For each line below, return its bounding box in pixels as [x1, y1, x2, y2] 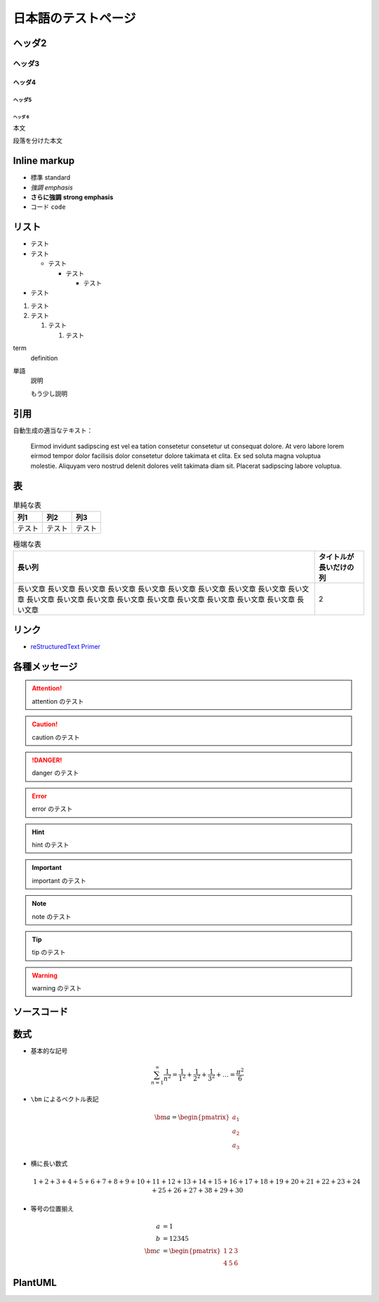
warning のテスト [32, 984, 82, 993]
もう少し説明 [30, 389, 68, 398]
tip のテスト [32, 948, 66, 957]
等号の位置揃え [30, 1204, 74, 1213]
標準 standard [30, 173, 71, 182]
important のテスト [32, 876, 87, 885]
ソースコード [13, 1005, 68, 1017]
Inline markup [13, 155, 75, 167]
